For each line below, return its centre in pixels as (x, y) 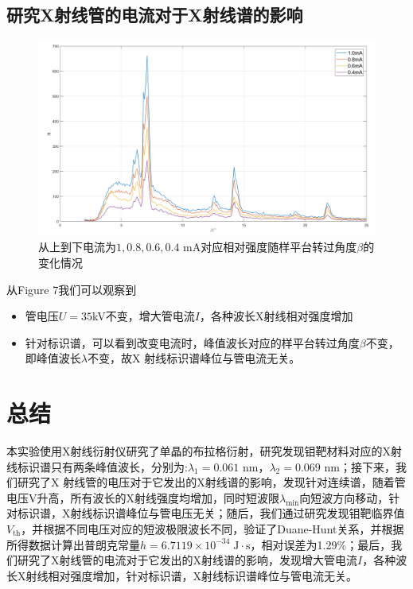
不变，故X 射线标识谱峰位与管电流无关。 (194, 358)
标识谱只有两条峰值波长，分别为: (102, 466)
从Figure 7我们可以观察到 (72, 289)
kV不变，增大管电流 (144, 316)
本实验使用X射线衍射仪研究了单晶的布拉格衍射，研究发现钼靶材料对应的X (199, 451)
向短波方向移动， (344, 497)
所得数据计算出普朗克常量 (73, 544)
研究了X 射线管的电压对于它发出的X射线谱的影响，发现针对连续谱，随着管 (211, 482)
